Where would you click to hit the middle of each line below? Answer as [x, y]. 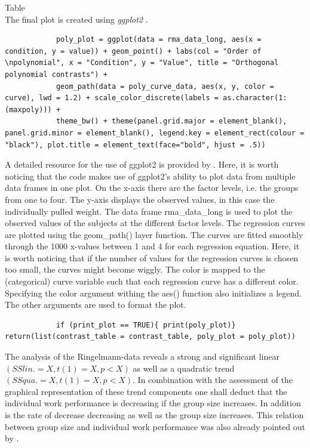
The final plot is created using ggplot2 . [76, 19]
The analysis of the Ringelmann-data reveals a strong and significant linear [142, 356]
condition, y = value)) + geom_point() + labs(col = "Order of [133, 51]
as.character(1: [255, 98]
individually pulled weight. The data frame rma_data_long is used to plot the [149, 211]
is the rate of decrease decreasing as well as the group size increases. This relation [154, 415]
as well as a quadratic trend [184, 368]
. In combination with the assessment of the [213, 380]
